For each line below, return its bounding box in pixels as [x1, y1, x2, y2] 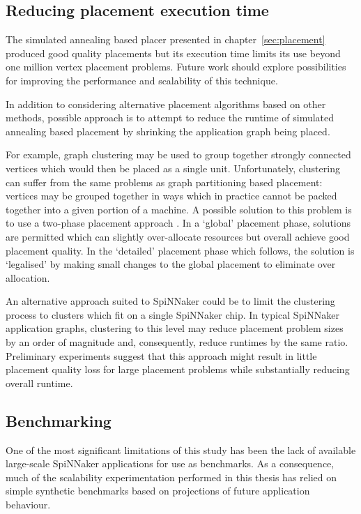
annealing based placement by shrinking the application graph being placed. [6, 123, 330, 138]
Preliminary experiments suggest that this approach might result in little [6, 348, 317, 363]
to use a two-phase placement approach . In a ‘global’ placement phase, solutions [6, 216, 351, 230]
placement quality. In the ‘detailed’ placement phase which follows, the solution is [6, 243, 355, 257]
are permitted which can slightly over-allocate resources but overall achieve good [6, 229, 350, 243]
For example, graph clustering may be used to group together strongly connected [6, 147, 351, 162]
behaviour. [6, 497, 51, 512]
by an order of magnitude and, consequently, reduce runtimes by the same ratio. [6, 335, 348, 349]
